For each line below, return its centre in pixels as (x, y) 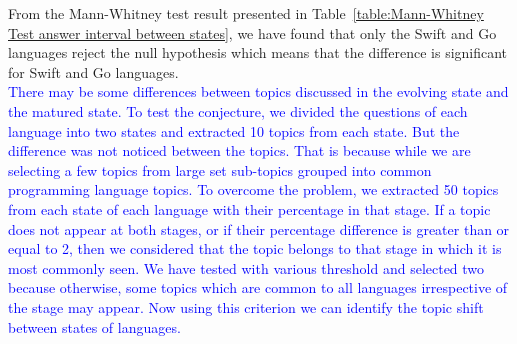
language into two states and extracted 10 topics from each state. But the (234, 130)
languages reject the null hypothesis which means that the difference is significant (258, 52)
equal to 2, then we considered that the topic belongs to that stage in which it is (255, 248)
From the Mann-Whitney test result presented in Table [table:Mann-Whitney (246, 13)
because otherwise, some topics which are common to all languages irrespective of (258, 287)
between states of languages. (94, 326)
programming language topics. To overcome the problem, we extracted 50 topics (253, 189)
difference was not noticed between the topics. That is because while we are (239, 150)
